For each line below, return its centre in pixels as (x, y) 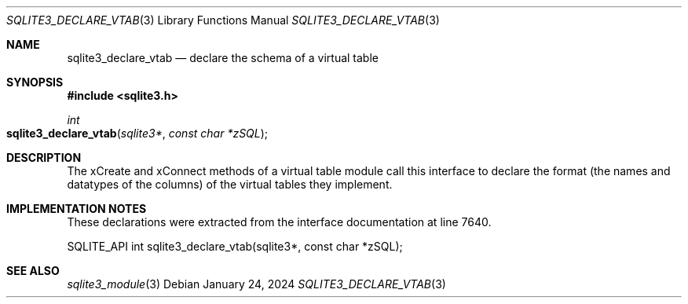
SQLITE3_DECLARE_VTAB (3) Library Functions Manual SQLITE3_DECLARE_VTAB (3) (223, 20)
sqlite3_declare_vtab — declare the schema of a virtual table (223, 58)
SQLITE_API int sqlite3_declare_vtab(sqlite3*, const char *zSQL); (235, 246)
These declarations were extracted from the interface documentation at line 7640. (279, 222)
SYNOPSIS (35, 82)
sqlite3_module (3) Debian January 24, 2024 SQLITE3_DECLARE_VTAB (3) (256, 284)
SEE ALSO (33, 271)
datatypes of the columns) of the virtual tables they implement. (230, 184)
